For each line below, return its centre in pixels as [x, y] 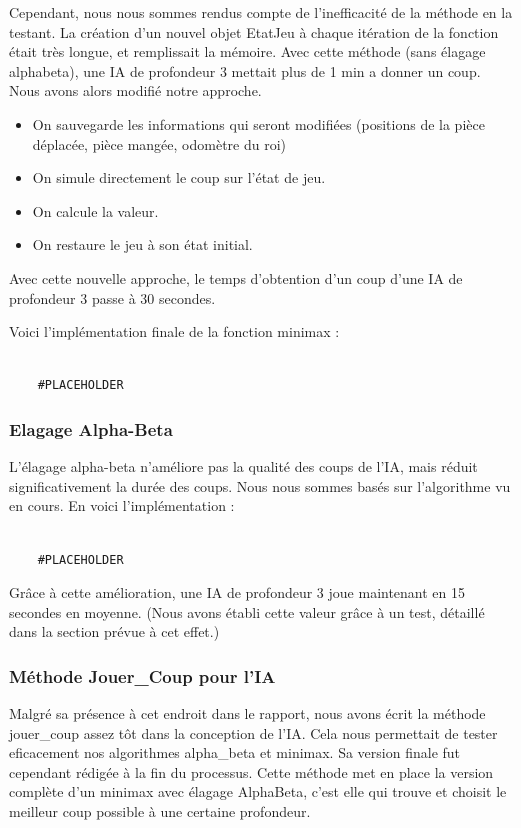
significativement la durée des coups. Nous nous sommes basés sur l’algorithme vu [260, 485]
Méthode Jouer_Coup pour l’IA [142, 675]
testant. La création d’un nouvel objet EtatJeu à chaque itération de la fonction [254, 31]
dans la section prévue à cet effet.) [114, 631]
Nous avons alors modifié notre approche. [135, 90]
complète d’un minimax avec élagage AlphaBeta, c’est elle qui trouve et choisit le [258, 791]
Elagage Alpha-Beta [91, 428]
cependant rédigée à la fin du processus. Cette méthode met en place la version [251, 771]
